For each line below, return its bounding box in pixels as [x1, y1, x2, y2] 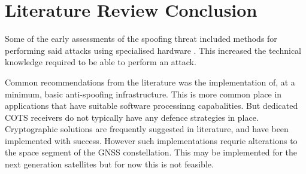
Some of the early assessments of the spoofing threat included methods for [5, 32, 277, 45]
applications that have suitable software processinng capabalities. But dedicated [5, 99, 298, 112]
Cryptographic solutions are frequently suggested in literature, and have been [5, 123, 289, 135]
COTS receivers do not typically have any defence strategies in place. [5, 111, 259, 123]
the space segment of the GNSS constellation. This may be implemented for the [5, 146, 298, 158]
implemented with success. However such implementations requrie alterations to [5, 134, 298, 146]
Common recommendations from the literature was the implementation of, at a [5, 75, 295, 88]
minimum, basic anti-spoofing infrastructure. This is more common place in [5, 87, 282, 100]
